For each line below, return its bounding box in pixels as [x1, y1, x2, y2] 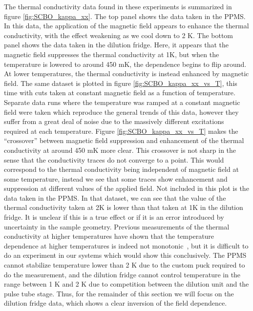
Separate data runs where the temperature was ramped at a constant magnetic [4, 97, 240, 107]
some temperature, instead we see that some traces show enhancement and [4, 173, 228, 184]
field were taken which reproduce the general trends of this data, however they [4, 106, 239, 117]
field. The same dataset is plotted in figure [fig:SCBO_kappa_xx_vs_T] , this [4, 78, 237, 88]
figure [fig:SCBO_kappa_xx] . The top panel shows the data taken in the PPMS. [4, 11, 246, 21]
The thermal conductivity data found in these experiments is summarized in [4, 1, 232, 11]
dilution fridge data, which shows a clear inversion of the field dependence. [4, 298, 227, 308]
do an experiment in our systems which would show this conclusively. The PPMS [4, 250, 247, 260]
